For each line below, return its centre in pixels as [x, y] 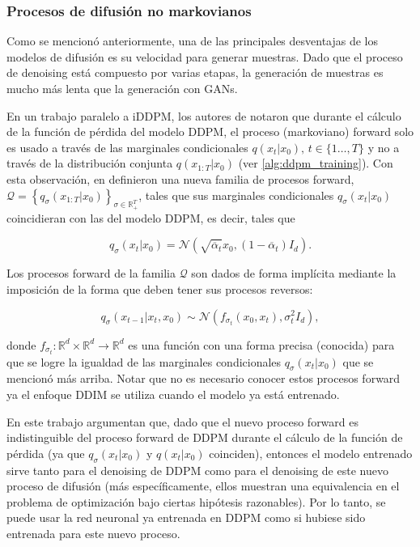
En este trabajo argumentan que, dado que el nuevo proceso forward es [183, 421]
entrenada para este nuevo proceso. [93, 533]
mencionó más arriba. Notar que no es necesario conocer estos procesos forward [204, 378]
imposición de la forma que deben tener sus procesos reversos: [160, 288]
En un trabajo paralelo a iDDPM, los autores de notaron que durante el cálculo [204, 115]
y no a [384, 147]
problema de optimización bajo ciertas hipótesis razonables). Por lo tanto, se [196, 501]
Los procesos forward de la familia [91, 273]
